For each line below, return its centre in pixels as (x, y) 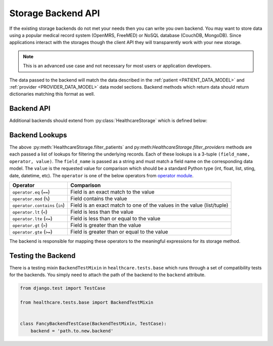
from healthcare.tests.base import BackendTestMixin (87, 302)
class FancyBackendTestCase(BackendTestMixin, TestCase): (93, 324)
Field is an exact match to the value (112, 192)
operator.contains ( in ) (39, 205)
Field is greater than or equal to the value (119, 232)
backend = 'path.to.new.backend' (72, 331)
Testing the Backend (42, 256)
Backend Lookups (38, 135)
